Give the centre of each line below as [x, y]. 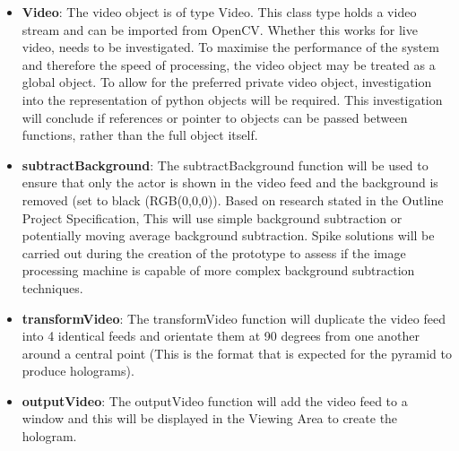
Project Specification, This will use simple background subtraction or [212, 217]
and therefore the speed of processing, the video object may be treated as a [229, 64]
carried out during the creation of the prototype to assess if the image [214, 252]
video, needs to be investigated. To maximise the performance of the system [230, 47]
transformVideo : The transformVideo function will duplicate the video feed [234, 318]
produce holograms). [78, 371]
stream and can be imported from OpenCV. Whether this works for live [220, 29]
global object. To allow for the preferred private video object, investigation [227, 82]
